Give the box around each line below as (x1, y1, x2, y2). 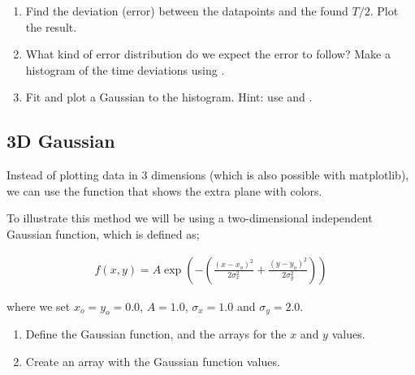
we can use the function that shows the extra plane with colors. (6, 182, 322, 199)
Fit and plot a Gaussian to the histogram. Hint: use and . (25, 88, 313, 106)
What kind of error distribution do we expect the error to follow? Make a (25, 45, 391, 62)
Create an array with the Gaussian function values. (25, 352, 280, 369)
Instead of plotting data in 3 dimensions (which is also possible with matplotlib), (6, 166, 409, 183)
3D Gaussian (6, 128, 115, 153)
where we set (6, 297, 71, 314)
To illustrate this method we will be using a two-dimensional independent (6, 209, 373, 226)
